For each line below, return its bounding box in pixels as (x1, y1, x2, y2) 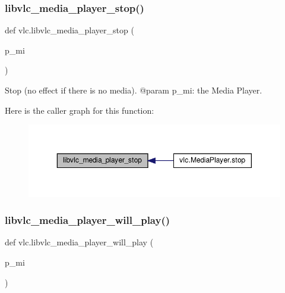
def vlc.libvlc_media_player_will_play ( (5, 236, 154, 248)
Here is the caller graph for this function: (5, 104, 154, 116)
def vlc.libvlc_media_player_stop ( (5, 24, 134, 36)
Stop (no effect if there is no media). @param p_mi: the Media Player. (5, 84, 262, 96)
